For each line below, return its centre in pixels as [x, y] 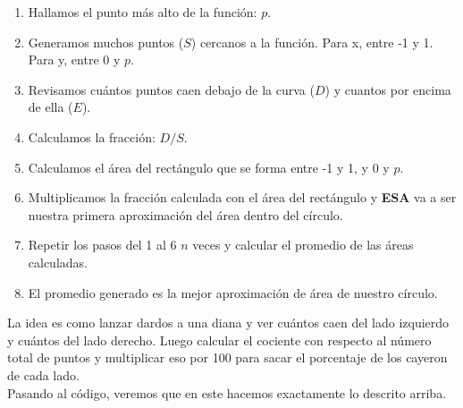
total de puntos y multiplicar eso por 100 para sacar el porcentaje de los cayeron [227, 357]
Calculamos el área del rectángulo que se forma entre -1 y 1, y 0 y [209, 167]
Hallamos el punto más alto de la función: [143, 12]
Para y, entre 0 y [74, 59]
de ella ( [51, 107]
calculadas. [58, 262]
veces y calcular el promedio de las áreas [303, 245]
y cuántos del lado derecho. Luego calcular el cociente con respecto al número [219, 340]
